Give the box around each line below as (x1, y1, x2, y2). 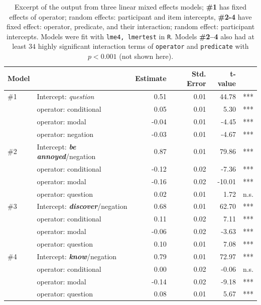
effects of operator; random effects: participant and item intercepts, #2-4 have (9, 11, 252, 22)
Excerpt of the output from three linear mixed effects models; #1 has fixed (15, 2, 246, 12)
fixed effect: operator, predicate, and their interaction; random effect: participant (6, 21, 255, 32)
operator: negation (37, 128, 94, 139)
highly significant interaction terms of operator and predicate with (38, 41, 249, 51)
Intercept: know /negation (37, 251, 117, 261)
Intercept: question (37, 91, 94, 102)
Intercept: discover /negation (37, 201, 127, 211)
